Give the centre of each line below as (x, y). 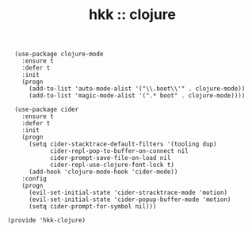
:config (34, 179)
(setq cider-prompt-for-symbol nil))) (92, 207)
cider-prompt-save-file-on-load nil (110, 158)
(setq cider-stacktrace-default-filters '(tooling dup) (122, 144)
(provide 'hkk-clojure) (47, 221)
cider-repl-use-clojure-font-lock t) (112, 165)
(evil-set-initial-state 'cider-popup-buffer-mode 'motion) (130, 200)
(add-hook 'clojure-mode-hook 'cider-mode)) (103, 172)
